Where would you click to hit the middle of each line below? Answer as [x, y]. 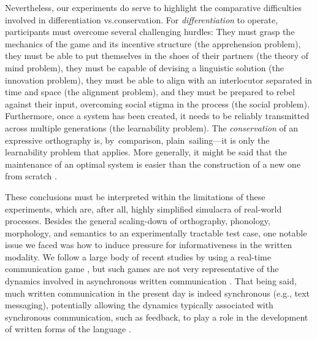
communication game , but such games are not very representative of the [142, 269]
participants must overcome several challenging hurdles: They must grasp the [150, 32]
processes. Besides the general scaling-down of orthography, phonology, [138, 221]
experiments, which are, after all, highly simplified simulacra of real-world [143, 208]
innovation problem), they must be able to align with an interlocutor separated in [158, 80]
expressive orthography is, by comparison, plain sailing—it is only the [137, 140]
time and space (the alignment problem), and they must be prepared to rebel [150, 92]
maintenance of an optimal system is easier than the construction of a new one [153, 164]
